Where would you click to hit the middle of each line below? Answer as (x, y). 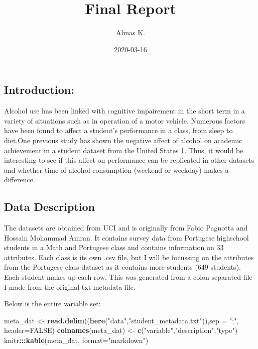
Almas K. (131, 32)
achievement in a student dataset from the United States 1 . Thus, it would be (124, 150)
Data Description (49, 207)
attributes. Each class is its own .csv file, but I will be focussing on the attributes (129, 257)
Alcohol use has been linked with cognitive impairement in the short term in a (124, 111)
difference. (20, 180)
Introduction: (39, 90)
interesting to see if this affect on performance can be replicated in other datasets (129, 160)
